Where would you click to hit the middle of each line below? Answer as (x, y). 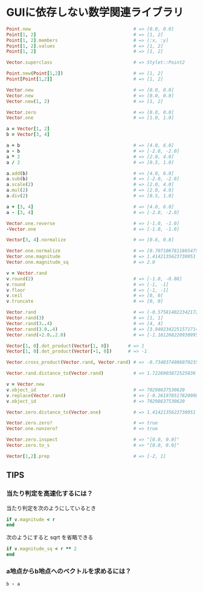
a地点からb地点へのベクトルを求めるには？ (69, 571)
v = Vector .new (25, 385)
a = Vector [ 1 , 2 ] (28, 129)
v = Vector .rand (27, 273)
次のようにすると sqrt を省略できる (50, 537)
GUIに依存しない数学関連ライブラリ (95, 12)
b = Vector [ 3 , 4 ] (28, 135)
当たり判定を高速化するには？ (50, 494)
